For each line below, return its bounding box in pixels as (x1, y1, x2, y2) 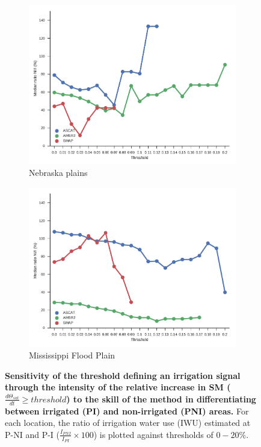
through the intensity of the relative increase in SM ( (5, 381, 231, 393)
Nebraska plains (29, 166, 88, 179)
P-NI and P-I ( (5, 428, 60, 440)
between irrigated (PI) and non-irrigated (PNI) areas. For (5, 404, 249, 417)
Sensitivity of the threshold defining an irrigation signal (5, 369, 241, 381)
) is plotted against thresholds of (93, 428, 213, 440)
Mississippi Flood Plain (29, 349, 115, 361)
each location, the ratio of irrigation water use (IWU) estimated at (5, 416, 251, 429)
